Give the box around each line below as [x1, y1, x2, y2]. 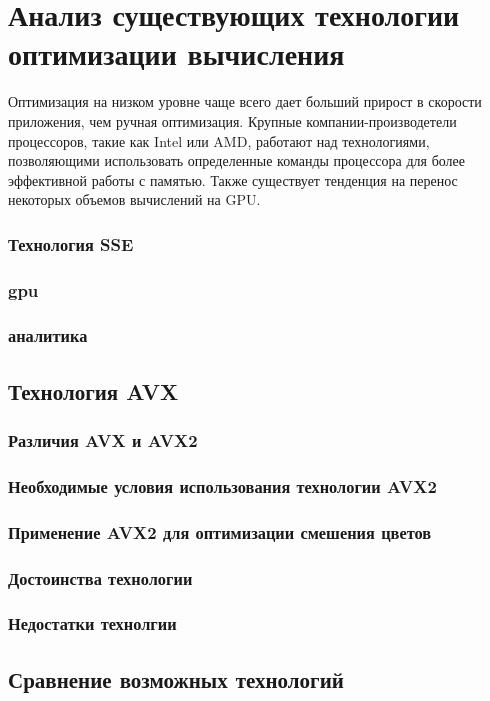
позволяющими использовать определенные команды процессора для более [8, 150, 466, 171]
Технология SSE [8, 231, 134, 256]
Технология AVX [8, 375, 179, 406]
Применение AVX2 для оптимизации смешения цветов [8, 519, 432, 544]
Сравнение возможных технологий [8, 663, 344, 694]
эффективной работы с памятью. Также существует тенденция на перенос [8, 169, 458, 190]
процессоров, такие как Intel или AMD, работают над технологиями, [8, 130, 430, 151]
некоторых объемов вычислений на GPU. [8, 189, 261, 210]
